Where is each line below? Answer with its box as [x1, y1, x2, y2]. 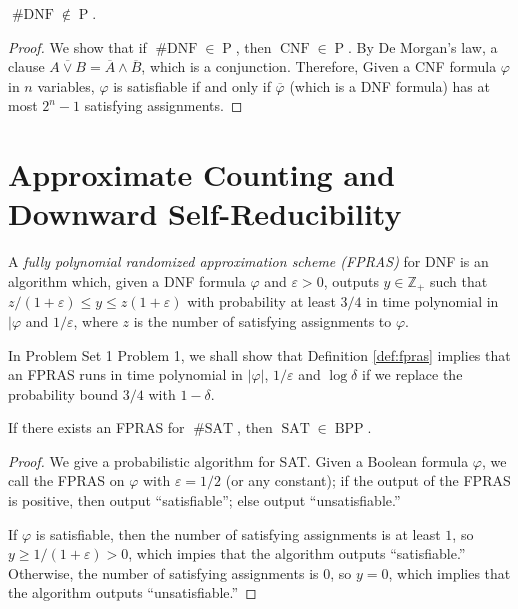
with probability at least [187, 291, 336, 312]
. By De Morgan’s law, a [348, 36, 498, 57]
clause [8, 56, 45, 77]
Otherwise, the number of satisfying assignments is [8, 562, 319, 583]
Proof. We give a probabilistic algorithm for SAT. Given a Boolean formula [8, 450, 469, 471]
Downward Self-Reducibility [8, 193, 402, 234]
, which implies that [388, 562, 511, 583]
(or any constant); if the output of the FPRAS [225, 470, 511, 491]
